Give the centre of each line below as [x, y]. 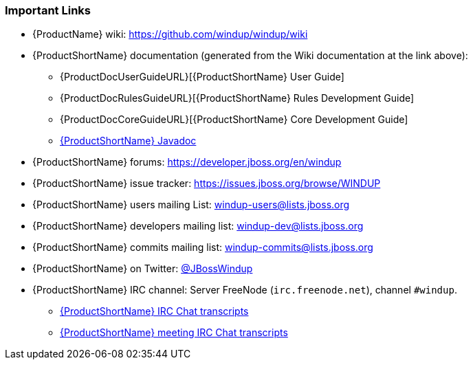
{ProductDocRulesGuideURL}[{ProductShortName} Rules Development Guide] [237, 98]
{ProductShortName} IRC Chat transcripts [154, 311]
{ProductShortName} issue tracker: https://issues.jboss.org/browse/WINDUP [207, 184]
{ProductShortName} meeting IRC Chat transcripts [174, 333]
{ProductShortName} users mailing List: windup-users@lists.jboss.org [191, 205]
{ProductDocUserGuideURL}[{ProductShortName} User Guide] [202, 77]
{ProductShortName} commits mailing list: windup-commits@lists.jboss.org [203, 247]
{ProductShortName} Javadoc [128, 141]
